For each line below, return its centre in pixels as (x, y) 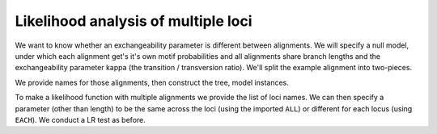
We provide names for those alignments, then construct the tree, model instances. (152, 82)
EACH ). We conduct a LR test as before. (80, 119)
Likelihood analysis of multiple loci (134, 21)
